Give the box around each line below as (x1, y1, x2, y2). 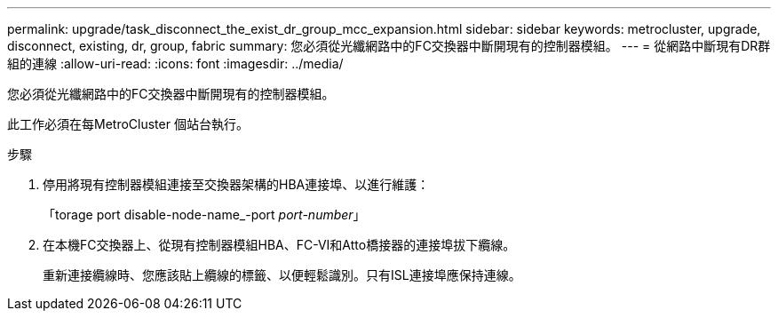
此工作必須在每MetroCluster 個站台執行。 (7, 116, 249, 131)
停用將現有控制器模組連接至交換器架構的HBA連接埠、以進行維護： (43, 177, 430, 192)
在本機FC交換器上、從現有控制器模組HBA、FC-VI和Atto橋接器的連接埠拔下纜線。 (43, 237, 516, 252)
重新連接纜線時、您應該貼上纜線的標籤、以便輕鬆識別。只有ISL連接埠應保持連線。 (43, 267, 521, 282)
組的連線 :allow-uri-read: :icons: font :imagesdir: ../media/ (7, 56, 344, 71)
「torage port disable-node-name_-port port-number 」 (43, 207, 366, 222)
